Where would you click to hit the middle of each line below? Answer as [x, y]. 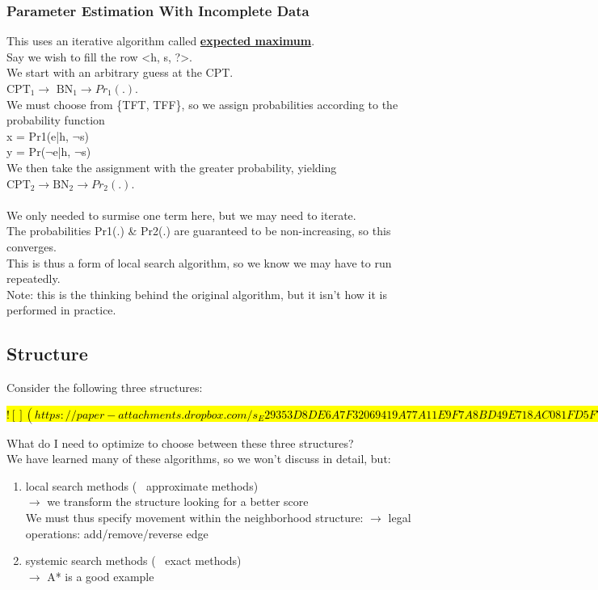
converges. [32, 246]
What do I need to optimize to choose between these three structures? [180, 442]
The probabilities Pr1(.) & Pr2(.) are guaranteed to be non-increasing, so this [199, 231]
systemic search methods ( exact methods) [133, 560]
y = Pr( [26, 152]
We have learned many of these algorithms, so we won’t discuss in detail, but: [199, 459]
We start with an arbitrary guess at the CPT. [120, 72]
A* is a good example [101, 576]
